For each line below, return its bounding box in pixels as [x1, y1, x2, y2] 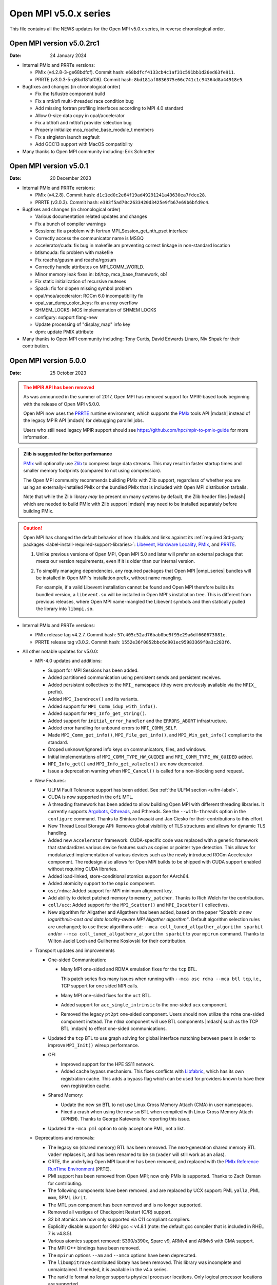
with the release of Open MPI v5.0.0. [23, 401, 101, 407]
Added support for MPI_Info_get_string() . [48, 710, 147, 717]
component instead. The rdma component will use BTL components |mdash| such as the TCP [61, 1018, 259, 1024]
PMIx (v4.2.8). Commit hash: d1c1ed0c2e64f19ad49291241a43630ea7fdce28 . [35, 192, 206, 198]
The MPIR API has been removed [23, 384, 94, 390]
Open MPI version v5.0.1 [9, 162, 88, 171]
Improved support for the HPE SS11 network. [61, 1061, 155, 1067]
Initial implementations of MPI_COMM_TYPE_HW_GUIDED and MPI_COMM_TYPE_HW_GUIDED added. [48, 754, 253, 760]
